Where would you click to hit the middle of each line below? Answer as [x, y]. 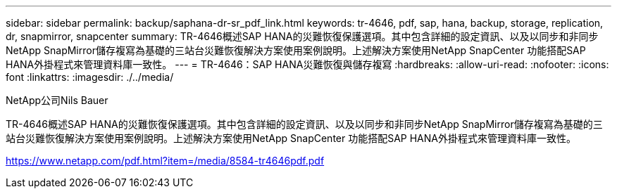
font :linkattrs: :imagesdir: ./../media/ [90, 77]
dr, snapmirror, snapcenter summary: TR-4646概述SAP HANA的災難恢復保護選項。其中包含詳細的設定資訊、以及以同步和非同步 [302, 36]
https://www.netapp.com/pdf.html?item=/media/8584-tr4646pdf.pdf [165, 161]
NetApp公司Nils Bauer [57, 100]
